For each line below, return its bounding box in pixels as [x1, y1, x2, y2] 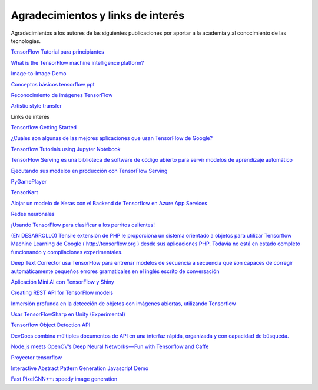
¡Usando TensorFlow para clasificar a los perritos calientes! [11, 221, 155, 228]
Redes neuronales [11, 211, 55, 218]
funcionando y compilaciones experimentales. [11, 248, 123, 255]
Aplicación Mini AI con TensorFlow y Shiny [11, 278, 114, 285]
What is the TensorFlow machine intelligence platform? [11, 59, 144, 66]
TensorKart [11, 189, 38, 196]
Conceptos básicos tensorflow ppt [11, 81, 95, 88]
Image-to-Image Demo [11, 70, 67, 77]
